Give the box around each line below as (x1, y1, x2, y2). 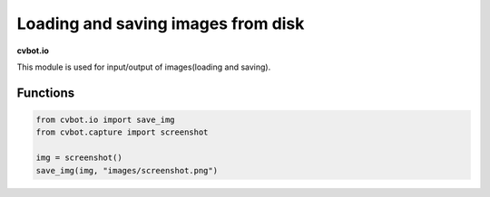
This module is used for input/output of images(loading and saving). (16, 61, 271, 72)
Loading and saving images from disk (16, 14, 305, 33)
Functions (16, 85, 75, 100)
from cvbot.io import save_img (35, 114, 176, 125)
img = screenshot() (35, 153, 122, 163)
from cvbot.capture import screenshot (35, 127, 209, 137)
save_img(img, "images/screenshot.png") (35, 165, 218, 175)
